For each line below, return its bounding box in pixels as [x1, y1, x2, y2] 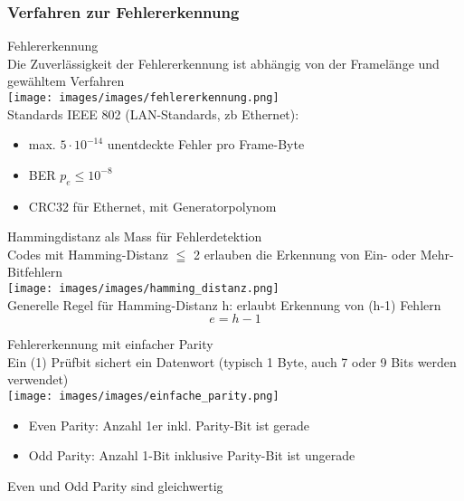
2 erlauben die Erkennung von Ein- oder [194, 244, 416, 263]
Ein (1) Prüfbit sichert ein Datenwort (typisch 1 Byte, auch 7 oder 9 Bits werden [7, 352, 457, 371]
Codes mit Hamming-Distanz [7, 244, 169, 263]
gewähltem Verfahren [7, 71, 125, 90]
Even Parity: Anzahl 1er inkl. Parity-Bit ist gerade [28, 415, 309, 434]
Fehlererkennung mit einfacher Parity [7, 335, 213, 354]
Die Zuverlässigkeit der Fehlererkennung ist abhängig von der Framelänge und [7, 53, 440, 72]
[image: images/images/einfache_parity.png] [7, 390, 279, 403]
